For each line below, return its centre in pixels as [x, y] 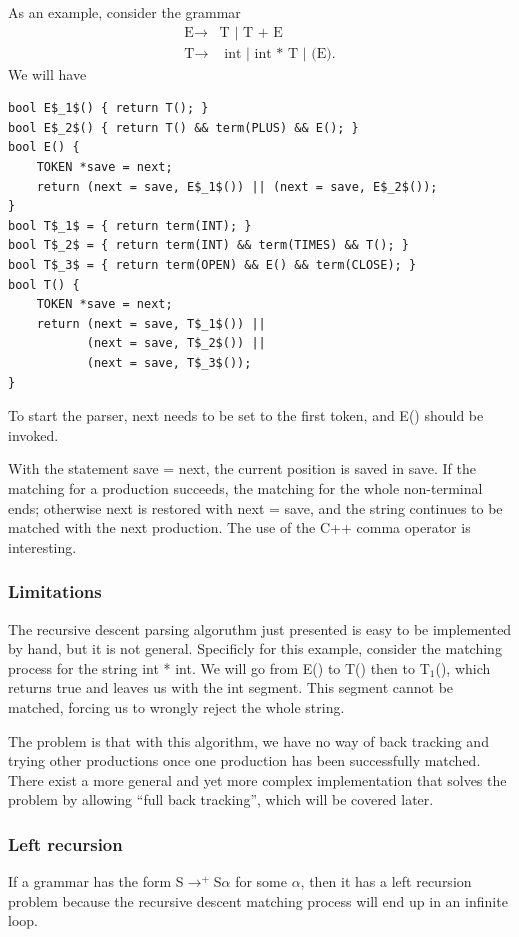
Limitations [55, 591]
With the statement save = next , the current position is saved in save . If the [242, 468]
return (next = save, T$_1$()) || [151, 323]
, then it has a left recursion [386, 881]
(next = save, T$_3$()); [169, 362]
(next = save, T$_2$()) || [176, 343]
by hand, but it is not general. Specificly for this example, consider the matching [255, 648]
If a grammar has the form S [96, 881]
